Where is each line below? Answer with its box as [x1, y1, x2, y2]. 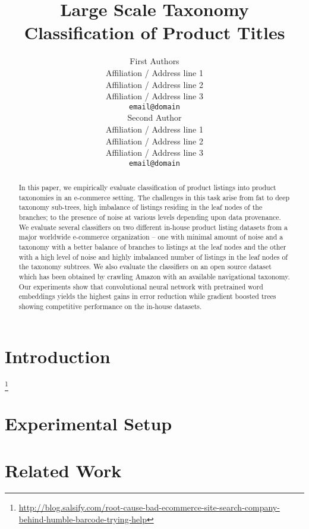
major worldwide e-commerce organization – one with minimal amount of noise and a [18, 232, 283, 242]
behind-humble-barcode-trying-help [18, 513, 147, 525]
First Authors [130, 55, 179, 67]
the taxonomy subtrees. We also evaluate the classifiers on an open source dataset [18, 262, 272, 272]
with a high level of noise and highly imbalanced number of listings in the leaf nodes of [18, 251, 288, 262]
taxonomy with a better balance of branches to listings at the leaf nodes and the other [18, 242, 286, 252]
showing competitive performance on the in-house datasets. [18, 301, 202, 311]
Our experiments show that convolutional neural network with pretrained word [18, 281, 263, 291]
